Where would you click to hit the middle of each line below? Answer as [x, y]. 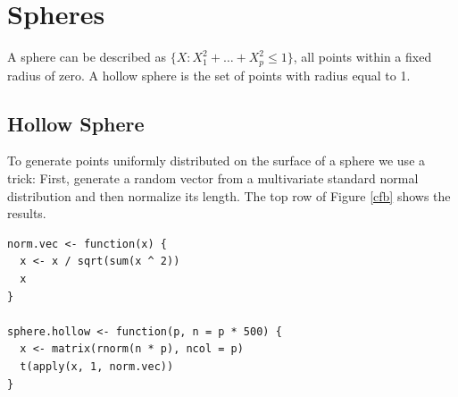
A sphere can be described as [87, 57]
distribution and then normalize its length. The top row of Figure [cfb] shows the [229, 195]
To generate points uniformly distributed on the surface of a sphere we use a [217, 160]
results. [27, 213]
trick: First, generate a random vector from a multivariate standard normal [213, 177]
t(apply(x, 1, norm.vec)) [97, 366]
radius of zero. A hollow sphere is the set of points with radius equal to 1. [209, 75]
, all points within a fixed [362, 57]
